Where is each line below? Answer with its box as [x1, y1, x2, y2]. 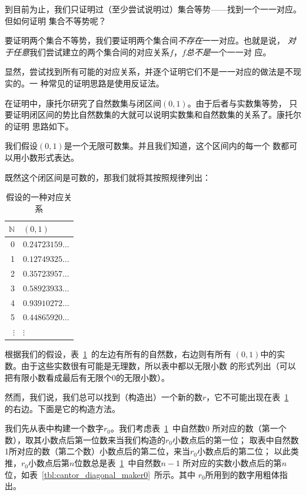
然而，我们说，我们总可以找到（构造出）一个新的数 [5, 391, 202, 403]
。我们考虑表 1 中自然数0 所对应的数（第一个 [111, 422, 287, 434]
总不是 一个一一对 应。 [185, 45, 271, 58]
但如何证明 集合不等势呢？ [5, 14, 107, 26]
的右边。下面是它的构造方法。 [5, 402, 120, 414]
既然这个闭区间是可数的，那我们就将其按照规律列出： [5, 171, 211, 183]
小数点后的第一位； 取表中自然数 [172, 433, 299, 446]
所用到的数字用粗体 [205, 468, 280, 480]
